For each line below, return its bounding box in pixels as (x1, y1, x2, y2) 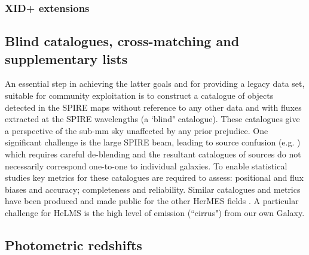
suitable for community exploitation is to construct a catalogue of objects (5, 89, 274, 102)
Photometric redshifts (5, 235, 142, 254)
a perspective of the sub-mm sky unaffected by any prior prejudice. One (5, 124, 268, 136)
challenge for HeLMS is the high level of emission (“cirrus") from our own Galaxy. (5, 206, 305, 218)
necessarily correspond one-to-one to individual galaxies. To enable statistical (5, 159, 287, 172)
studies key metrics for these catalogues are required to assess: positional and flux (5, 171, 304, 184)
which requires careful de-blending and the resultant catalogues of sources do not (5, 148, 301, 160)
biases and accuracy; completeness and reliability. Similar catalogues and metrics (5, 183, 301, 195)
